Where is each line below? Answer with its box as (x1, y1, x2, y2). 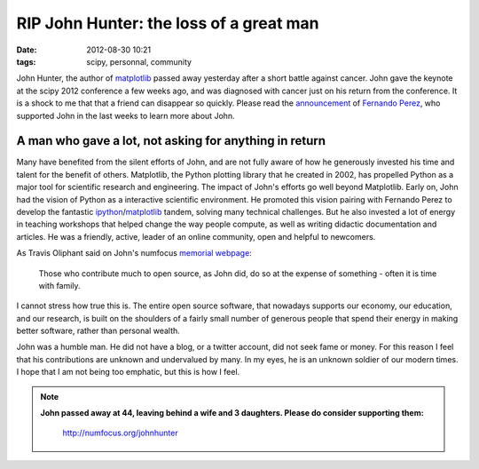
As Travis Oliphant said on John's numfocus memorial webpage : (16, 248, 252, 258)
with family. (38, 280, 81, 290)
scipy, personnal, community (86, 56, 192, 67)
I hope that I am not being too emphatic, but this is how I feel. (16, 367, 240, 378)
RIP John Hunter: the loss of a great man (16, 13, 319, 33)
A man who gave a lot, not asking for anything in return (16, 133, 326, 148)
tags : (16, 56, 36, 67)
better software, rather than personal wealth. (16, 325, 181, 337)
